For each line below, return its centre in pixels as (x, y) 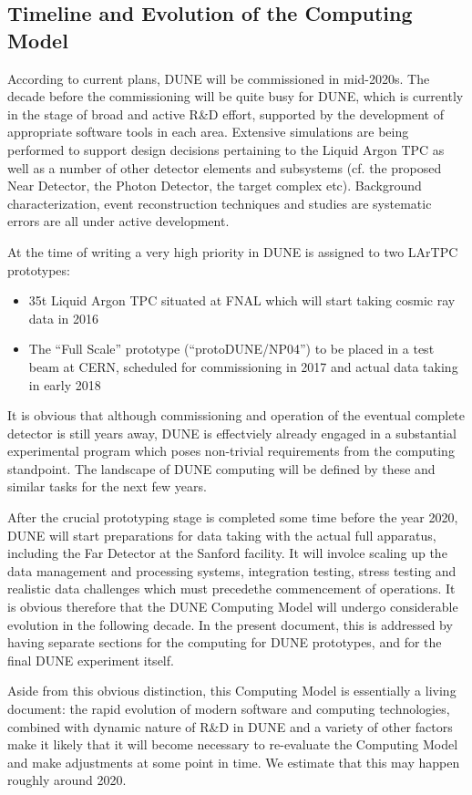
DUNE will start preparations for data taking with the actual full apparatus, (222, 535)
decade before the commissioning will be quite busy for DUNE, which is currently (236, 96)
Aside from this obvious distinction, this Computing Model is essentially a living (232, 691)
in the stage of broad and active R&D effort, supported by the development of (226, 114)
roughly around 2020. (67, 780)
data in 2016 (64, 318)
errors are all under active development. (118, 221)
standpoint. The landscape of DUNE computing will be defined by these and (221, 468)
